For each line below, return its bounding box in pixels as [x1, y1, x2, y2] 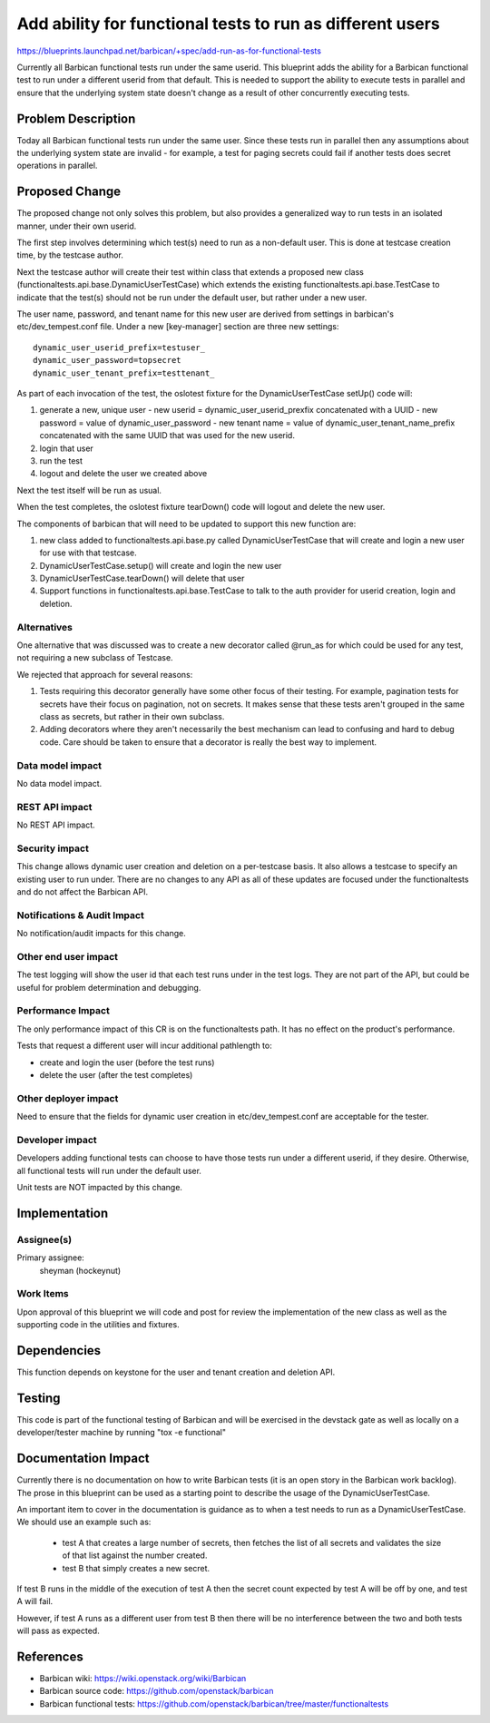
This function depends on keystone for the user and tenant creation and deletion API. [16, 1366, 336, 1377]
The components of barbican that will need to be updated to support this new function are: [16, 518, 357, 529]
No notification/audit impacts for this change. [16, 928, 186, 939]
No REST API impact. [16, 819, 95, 830]
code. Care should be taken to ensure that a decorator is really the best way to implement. [39, 736, 377, 748]
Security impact [16, 842, 90, 855]
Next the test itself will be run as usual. [16, 485, 162, 495]
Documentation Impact [16, 1451, 150, 1466]
